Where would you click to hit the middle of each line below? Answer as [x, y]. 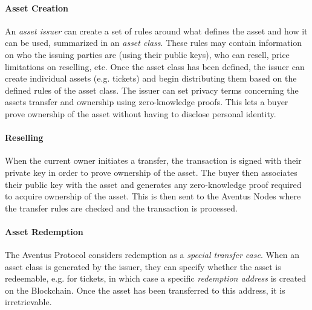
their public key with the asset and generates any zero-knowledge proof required [153, 184]
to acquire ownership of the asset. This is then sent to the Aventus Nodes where [153, 196]
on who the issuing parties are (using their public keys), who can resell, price [147, 54]
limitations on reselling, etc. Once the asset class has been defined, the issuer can [155, 66]
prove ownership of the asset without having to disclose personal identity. [141, 113]
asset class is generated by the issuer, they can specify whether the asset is [143, 266]
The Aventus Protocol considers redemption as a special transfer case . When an [152, 255]
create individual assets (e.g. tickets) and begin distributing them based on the [151, 78]
